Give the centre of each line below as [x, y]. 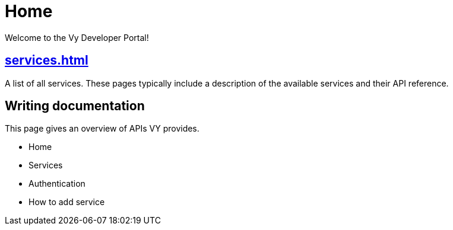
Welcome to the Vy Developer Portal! [77, 37]
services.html [47, 60]
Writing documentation [75, 106]
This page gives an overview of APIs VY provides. [102, 129]
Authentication [57, 184]
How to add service [67, 202]
